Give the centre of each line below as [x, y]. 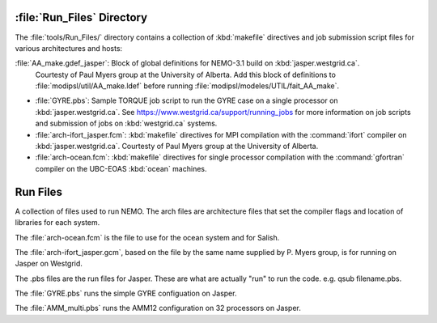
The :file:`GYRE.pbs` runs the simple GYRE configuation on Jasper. [126, 293]
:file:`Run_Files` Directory [81, 17]
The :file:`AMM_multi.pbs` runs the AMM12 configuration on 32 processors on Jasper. [158, 308]
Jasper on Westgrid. [49, 264]
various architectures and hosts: [69, 48]
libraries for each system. [57, 223]
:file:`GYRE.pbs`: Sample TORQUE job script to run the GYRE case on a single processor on [187, 100]
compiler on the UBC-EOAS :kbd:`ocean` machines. [121, 168]
